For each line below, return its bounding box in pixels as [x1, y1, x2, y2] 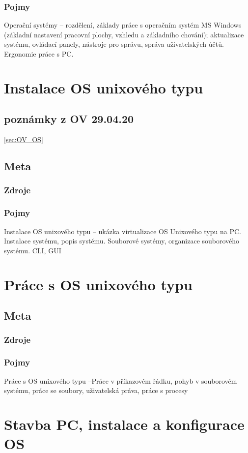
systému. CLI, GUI [4, 245, 61, 255]
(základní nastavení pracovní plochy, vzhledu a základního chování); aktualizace [4, 29, 244, 39]
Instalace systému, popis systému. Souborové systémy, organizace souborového [4, 236, 240, 246]
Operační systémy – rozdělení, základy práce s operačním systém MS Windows [4, 20, 242, 30]
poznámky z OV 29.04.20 [4, 111, 134, 126]
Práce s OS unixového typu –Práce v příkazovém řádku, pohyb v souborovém [4, 375, 237, 386]
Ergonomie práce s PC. [4, 49, 74, 59]
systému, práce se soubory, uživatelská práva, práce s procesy [4, 385, 188, 395]
